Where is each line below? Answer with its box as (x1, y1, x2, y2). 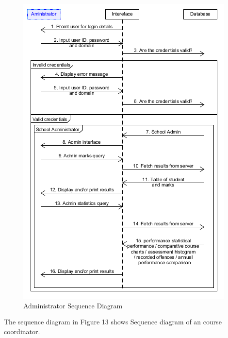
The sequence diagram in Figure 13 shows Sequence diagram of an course (4, 317, 222, 327)
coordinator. (4, 326, 40, 336)
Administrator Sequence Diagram (23, 300, 123, 310)
